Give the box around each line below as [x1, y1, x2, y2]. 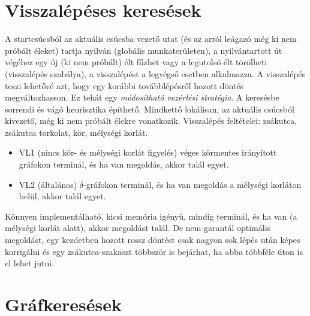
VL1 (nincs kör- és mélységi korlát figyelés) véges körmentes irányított [19, 146, 277, 159]
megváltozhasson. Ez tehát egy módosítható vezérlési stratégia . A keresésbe [5, 91, 279, 104]
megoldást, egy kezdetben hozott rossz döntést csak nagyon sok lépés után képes [5, 233, 300, 246]
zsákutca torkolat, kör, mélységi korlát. [5, 126, 148, 138]
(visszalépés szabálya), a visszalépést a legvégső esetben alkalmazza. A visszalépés [5, 67, 306, 80]
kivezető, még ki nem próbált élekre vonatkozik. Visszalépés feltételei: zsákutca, [5, 114, 297, 127]
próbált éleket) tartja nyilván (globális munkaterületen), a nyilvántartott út [5, 44, 282, 56]
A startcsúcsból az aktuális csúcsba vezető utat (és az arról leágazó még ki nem [5, 32, 297, 45]
